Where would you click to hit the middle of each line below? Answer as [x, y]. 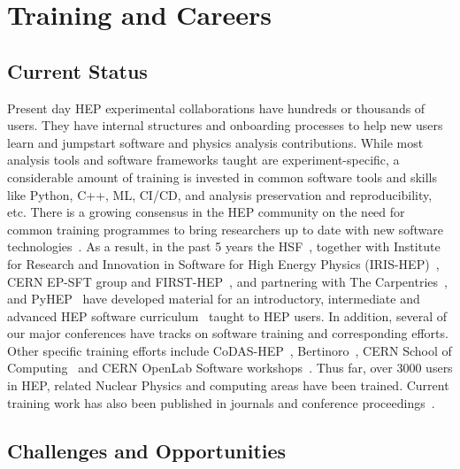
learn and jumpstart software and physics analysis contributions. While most [215, 142]
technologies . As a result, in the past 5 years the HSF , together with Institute [224, 246]
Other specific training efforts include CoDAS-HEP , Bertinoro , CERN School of [230, 350]
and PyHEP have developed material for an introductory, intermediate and [214, 299]
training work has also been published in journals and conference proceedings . [221, 402]
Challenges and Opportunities [147, 450]
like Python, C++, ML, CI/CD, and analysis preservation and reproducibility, [220, 194]
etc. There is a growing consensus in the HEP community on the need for [206, 212]
